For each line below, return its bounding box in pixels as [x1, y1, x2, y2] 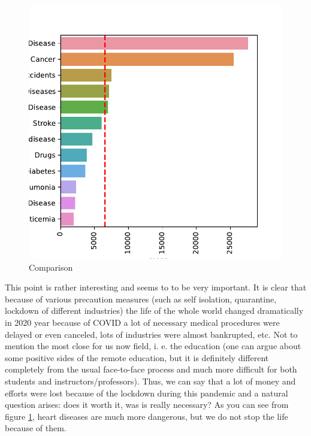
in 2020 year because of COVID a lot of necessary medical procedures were [5, 316, 280, 328]
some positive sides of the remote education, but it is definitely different [5, 351, 269, 364]
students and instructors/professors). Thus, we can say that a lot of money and [5, 374, 296, 387]
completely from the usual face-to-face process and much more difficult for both [5, 363, 297, 376]
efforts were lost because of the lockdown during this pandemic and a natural [5, 386, 288, 399]
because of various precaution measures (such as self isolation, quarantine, [5, 292, 277, 305]
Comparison [29, 261, 73, 273]
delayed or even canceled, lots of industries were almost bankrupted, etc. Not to [5, 328, 298, 340]
